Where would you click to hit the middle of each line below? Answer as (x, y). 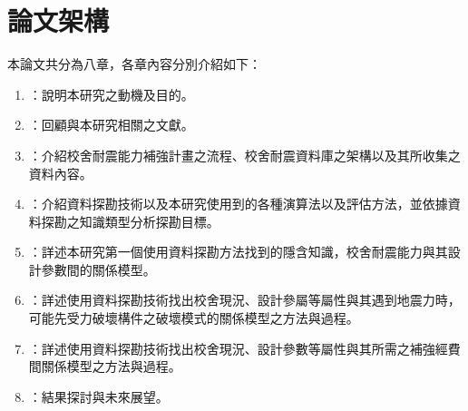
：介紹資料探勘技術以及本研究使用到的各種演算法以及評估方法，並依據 (238, 204)
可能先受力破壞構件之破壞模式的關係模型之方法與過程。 (194, 318)
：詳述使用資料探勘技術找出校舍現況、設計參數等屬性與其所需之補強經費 (244, 348)
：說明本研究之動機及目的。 (111, 94)
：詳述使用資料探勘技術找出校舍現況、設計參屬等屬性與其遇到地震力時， (244, 300)
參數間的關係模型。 (98, 269)
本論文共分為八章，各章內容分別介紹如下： (134, 64)
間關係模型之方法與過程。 (105, 366)
